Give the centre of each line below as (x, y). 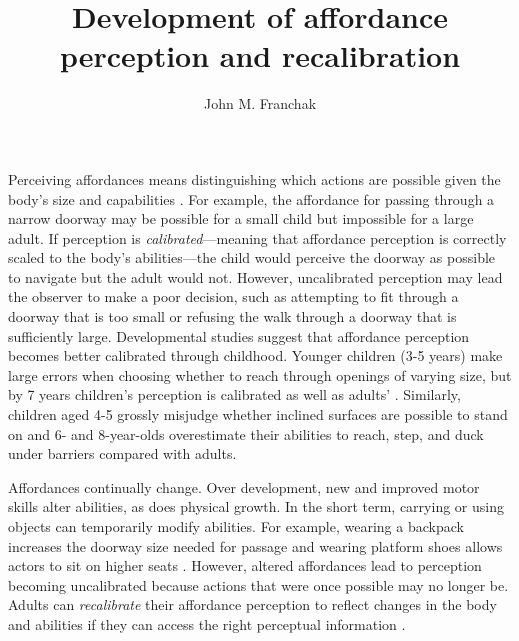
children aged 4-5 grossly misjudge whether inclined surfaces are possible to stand (258, 414)
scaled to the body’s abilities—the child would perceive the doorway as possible (252, 257)
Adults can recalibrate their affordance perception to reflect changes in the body (252, 604)
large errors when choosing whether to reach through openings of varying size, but (260, 374)
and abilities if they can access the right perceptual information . (207, 623)
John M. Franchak (260, 103)
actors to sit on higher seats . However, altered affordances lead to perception (245, 565)
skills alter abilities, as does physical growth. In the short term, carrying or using (256, 506)
